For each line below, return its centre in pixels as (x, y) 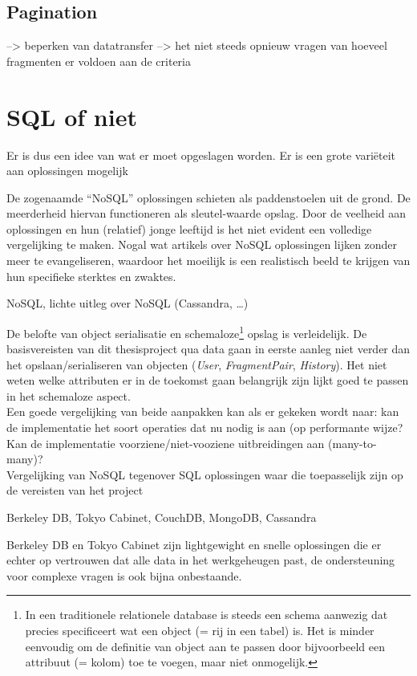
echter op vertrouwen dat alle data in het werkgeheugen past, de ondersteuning (201, 560)
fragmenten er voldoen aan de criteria (99, 61)
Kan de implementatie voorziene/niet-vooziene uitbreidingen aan (166, 443)
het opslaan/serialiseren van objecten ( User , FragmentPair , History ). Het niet (197, 364)
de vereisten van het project (75, 490)
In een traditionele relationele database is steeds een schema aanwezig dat (206, 615)
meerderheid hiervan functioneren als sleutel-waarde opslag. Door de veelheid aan (206, 213)
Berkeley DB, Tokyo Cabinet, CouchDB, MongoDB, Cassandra (162, 517)
